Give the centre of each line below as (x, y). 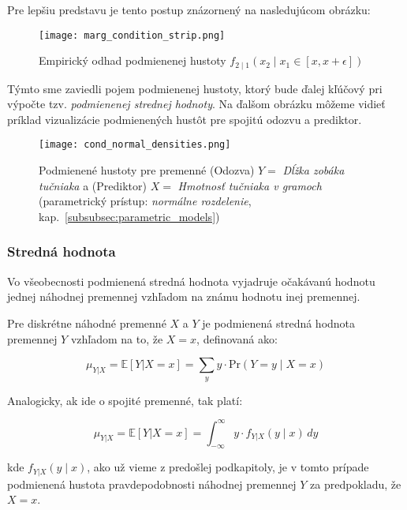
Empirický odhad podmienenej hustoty (133, 60)
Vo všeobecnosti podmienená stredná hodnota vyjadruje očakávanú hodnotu (191, 281)
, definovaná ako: (237, 338)
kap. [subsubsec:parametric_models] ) (129, 216)
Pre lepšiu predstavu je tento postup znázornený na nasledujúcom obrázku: (189, 9)
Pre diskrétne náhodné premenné (87, 322)
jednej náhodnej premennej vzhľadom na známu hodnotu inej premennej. (184, 296)
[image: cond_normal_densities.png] (135, 145)
